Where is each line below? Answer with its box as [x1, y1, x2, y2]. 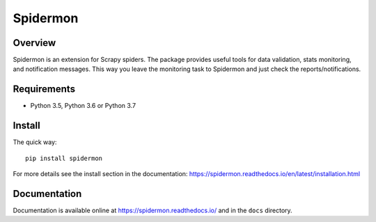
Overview [13, 37, 56, 49]
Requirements [13, 84, 76, 95]
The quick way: [13, 138, 57, 146]
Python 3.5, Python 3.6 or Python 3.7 [30, 102, 136, 110]
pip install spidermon [25, 154, 103, 162]
